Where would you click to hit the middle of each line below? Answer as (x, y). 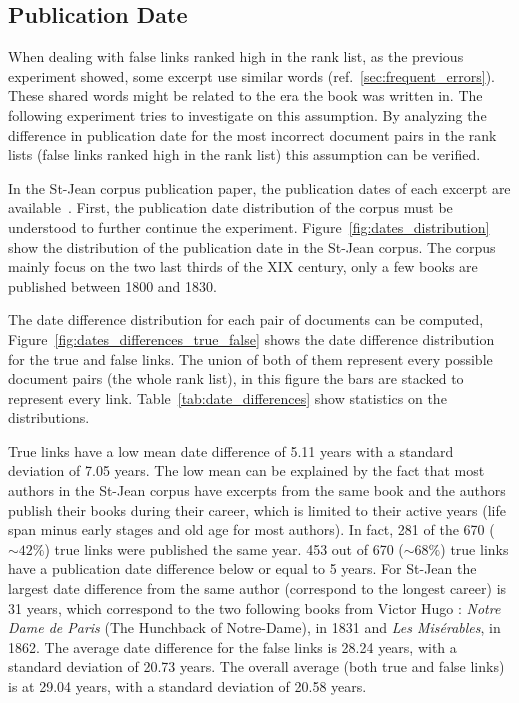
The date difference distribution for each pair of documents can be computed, (246, 319)
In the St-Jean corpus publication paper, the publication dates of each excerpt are (259, 187)
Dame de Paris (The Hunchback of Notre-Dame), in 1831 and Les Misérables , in (254, 627)
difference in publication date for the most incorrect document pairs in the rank (252, 134)
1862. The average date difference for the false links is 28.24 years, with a (232, 646)
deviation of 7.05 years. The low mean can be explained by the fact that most (246, 470)
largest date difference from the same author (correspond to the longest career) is (257, 588)
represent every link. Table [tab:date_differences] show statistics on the (227, 397)
